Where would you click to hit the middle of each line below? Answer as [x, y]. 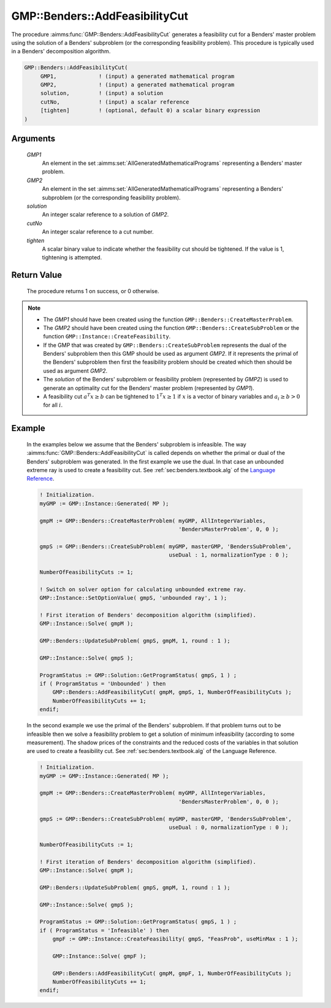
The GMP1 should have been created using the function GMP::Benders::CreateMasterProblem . [168, 319]
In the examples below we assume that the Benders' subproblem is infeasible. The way [136, 444]
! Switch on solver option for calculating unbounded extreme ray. [143, 589]
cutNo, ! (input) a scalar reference [115, 102]
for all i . [53, 405]
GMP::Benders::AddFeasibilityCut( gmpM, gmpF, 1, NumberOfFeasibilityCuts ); [172, 973]
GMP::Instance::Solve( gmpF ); [99, 956]
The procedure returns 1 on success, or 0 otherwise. [93, 291]
